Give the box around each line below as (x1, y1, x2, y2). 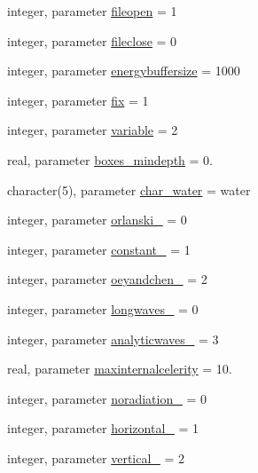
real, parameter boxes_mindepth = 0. (7, 150, 213, 169)
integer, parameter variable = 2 (7, 121, 178, 139)
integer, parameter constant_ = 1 (7, 240, 191, 258)
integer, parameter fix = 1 (7, 91, 149, 109)
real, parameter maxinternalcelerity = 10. (7, 359, 232, 378)
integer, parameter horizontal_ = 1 (7, 419, 199, 438)
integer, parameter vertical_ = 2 (7, 448, 185, 467)
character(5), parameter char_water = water (7, 180, 251, 199)
